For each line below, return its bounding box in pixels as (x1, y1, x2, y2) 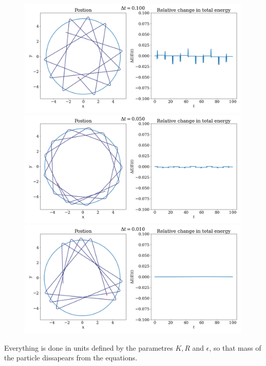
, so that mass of (209, 342, 261, 353)
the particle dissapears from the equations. (4, 352, 137, 363)
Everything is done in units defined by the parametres (4, 342, 173, 353)
